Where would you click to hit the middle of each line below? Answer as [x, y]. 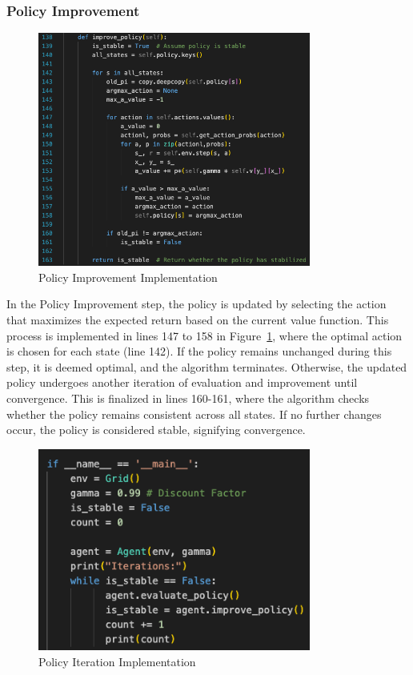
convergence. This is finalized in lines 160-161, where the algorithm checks [188, 398]
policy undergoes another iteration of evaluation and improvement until [182, 382]
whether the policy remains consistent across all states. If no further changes [194, 414]
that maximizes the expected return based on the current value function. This [198, 319]
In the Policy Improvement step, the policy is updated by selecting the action [196, 304]
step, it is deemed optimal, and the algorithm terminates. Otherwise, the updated [207, 366]
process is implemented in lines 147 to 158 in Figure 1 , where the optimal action [204, 335]
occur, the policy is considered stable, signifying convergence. [156, 430]
